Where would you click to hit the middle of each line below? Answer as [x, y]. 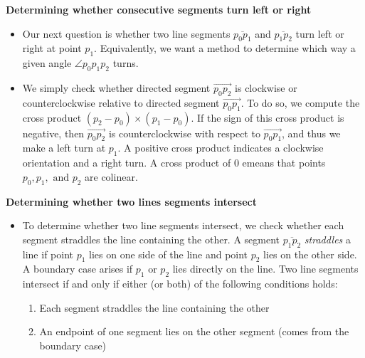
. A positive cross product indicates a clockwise [221, 148]
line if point [48, 254]
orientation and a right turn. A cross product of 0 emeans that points [174, 163]
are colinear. [111, 176]
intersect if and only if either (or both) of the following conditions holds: [180, 284]
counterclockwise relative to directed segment [121, 102]
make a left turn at [64, 148]
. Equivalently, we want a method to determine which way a [225, 48]
